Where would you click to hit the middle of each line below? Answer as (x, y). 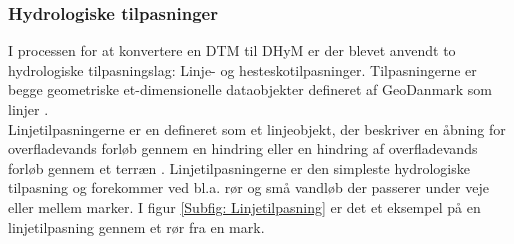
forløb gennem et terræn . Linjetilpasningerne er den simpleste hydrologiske (239, 167)
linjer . (28, 109)
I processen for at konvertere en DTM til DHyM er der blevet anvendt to (232, 50)
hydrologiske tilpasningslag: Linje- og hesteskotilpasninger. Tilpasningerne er (242, 69)
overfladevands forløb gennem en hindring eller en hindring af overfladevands (243, 148)
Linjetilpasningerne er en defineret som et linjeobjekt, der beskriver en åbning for (257, 128)
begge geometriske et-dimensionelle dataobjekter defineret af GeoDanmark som (250, 89)
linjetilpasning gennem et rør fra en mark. (136, 226)
